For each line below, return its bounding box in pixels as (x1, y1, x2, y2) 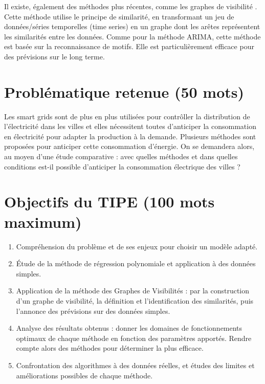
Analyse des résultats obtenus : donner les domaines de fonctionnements (16, 323, 242, 333)
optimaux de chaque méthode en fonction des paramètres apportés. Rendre (16, 332, 252, 343)
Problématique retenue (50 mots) (4, 81, 245, 102)
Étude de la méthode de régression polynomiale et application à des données (16, 258, 256, 269)
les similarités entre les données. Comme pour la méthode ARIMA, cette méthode (4, 31, 261, 41)
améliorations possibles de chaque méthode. (16, 370, 153, 380)
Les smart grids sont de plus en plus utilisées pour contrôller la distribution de (4, 111, 250, 121)
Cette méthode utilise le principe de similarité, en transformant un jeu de (4, 11, 234, 22)
